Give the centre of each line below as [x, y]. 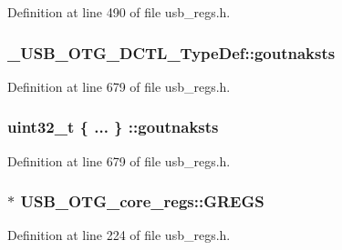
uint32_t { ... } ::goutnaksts [113, 127]
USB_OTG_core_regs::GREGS [142, 201]
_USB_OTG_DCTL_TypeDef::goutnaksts [171, 52]
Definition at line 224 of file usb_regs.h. [119, 235]
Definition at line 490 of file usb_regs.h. [119, 12]
